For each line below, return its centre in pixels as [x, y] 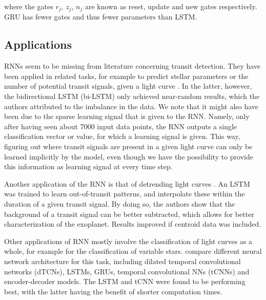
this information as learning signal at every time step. [88, 166]
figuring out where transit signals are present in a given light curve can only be [128, 146]
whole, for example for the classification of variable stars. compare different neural [133, 251]
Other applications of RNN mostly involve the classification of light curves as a [128, 241]
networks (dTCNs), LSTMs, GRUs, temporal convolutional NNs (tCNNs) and [127, 271]
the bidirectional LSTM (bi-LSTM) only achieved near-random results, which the [132, 96]
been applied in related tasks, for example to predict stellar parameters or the [126, 76]
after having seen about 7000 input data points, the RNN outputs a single [121, 126]
